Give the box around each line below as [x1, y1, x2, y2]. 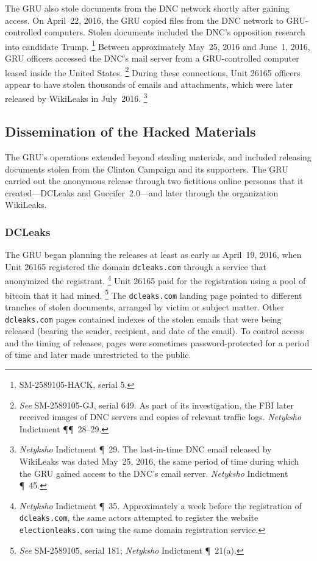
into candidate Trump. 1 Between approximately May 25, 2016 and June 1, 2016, [5, 38, 310, 52]
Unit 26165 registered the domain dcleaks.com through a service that [5, 260, 267, 273]
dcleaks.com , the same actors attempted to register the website [19, 511, 258, 524]
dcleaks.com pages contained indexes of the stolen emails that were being [5, 312, 282, 325]
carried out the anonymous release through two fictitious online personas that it [5, 174, 304, 187]
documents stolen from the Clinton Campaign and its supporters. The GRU [5, 162, 288, 175]
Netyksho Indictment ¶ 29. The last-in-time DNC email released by [19, 443, 272, 456]
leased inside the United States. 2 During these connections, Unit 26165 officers [5, 64, 301, 79]
